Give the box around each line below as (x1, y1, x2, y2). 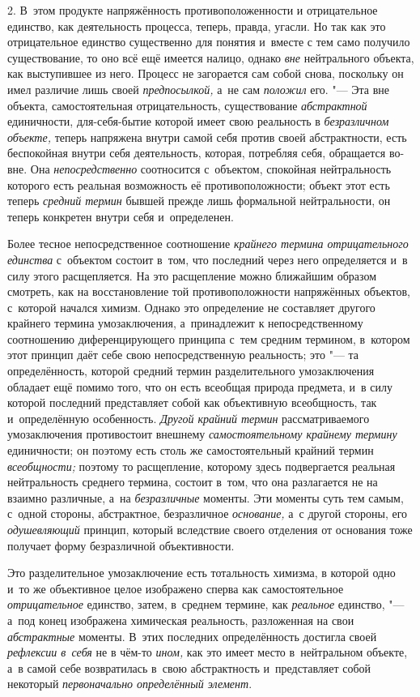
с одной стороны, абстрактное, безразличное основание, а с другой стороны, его (7, 505, 408, 522)
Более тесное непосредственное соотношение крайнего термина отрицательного (7, 235, 409, 252)
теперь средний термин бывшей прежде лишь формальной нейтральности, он (7, 192, 391, 209)
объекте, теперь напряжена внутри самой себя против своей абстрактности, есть (7, 128, 407, 145)
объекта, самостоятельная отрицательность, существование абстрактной (7, 96, 367, 113)
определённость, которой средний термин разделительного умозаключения (7, 362, 375, 379)
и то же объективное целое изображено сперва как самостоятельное (7, 579, 344, 597)
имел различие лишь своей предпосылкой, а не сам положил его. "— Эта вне (7, 80, 390, 97)
